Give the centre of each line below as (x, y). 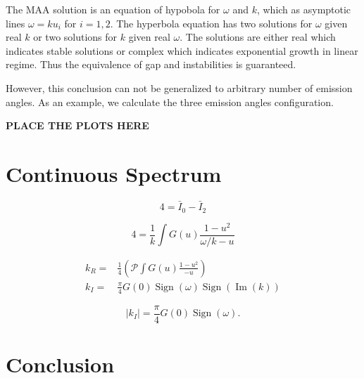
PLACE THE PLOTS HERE (77, 125)
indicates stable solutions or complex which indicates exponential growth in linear (182, 50)
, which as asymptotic (304, 9)
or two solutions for (75, 37)
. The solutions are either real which (258, 37)
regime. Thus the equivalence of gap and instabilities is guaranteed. (151, 64)
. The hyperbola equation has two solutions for (211, 23)
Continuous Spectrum (114, 173)
